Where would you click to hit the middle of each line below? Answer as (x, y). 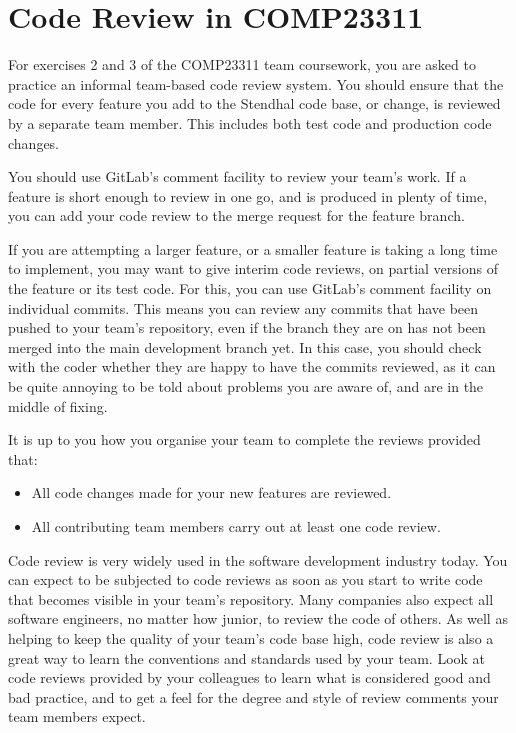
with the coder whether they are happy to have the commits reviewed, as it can (252, 366)
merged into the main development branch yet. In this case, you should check (245, 346)
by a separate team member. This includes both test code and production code (250, 122)
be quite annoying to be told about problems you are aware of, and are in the (246, 386)
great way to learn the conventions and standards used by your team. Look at (247, 657)
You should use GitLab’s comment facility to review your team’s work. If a (237, 176)
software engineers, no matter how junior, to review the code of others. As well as (258, 618)
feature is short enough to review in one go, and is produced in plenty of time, (248, 195)
